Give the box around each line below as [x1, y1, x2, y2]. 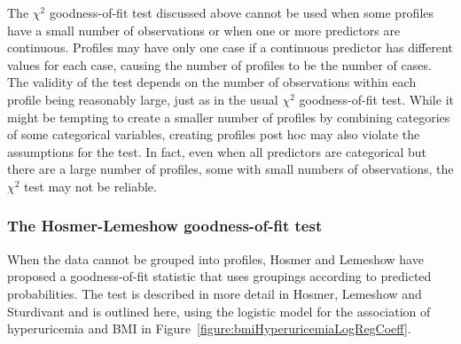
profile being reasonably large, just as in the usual [7, 90, 278, 108]
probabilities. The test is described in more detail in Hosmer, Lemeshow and [7, 284, 422, 302]
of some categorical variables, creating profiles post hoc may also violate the [7, 125, 420, 144]
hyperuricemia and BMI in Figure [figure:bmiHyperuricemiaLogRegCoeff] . [7, 319, 411, 338]
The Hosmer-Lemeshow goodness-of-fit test [7, 215, 323, 237]
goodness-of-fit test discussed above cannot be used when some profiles [49, 4, 434, 21]
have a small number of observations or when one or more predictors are [7, 20, 401, 39]
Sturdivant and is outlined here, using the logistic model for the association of [7, 301, 431, 320]
